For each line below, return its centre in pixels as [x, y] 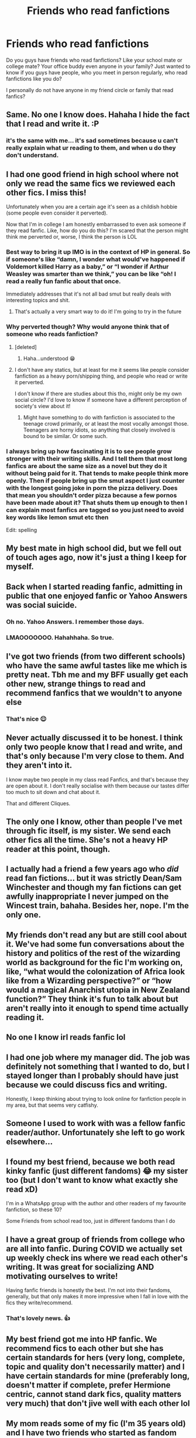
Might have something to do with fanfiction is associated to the [99, 417]
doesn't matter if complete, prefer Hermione [88, 1385]
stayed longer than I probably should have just [92, 1075]
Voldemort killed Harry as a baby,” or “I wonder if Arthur [87, 266]
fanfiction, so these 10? [34, 1210]
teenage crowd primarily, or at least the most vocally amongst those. [106, 423]
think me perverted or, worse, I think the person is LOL [72, 237]
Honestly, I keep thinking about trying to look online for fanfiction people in [96, 1099]
